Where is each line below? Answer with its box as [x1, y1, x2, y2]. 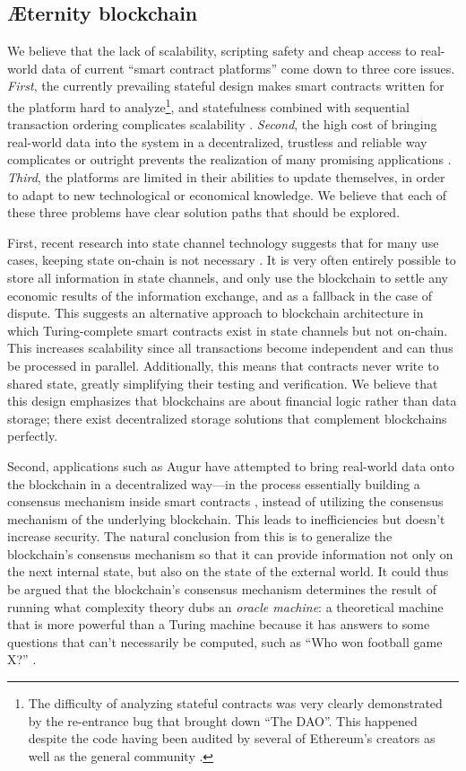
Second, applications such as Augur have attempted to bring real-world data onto [7, 456, 454, 475]
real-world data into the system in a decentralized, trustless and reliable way [7, 132, 427, 151]
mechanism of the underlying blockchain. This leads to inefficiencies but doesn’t [7, 509, 445, 528]
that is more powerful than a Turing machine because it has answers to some [7, 615, 430, 634]
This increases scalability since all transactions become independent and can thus [7, 338, 453, 357]
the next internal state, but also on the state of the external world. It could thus [7, 562, 449, 581]
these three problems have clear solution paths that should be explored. [7, 203, 401, 222]
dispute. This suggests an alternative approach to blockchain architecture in [7, 303, 424, 322]
